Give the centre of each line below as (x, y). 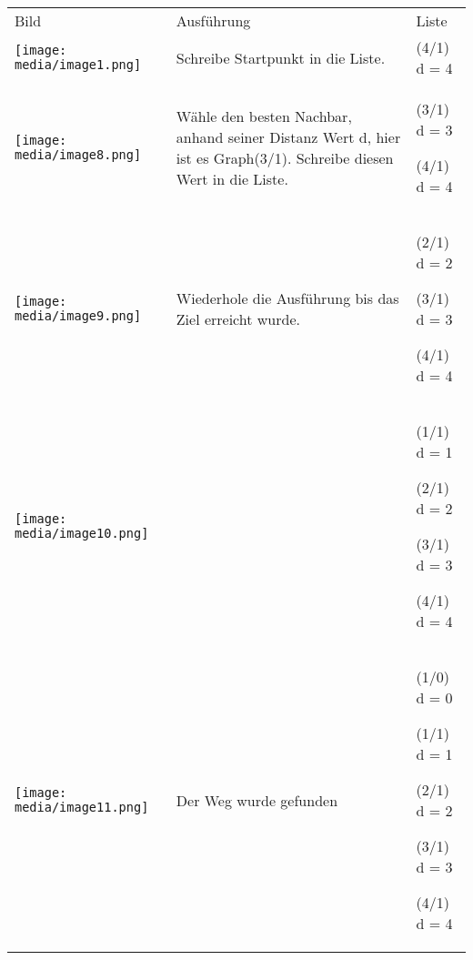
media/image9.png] (78, 316)
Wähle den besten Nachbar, (264, 116)
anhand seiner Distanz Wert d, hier (288, 137)
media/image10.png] (82, 533)
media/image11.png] (82, 807)
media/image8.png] (78, 155)
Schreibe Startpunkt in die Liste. (281, 57)
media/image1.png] (78, 65)
